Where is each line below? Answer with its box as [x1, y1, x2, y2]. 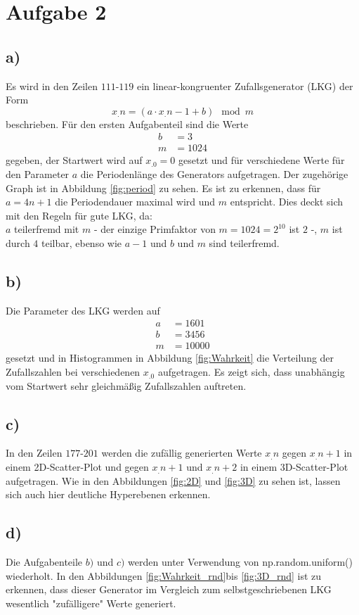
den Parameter [6, 167, 70, 182]
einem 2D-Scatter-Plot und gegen [6, 459, 149, 474]
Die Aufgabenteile [6, 554, 83, 569]
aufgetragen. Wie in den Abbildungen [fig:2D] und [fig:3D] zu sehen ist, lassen [6, 473, 341, 488]
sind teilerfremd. [209, 235, 280, 250]
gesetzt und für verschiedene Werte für [178, 153, 345, 167]
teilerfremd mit [14, 222, 79, 236]
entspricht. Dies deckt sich [230, 194, 344, 209]
